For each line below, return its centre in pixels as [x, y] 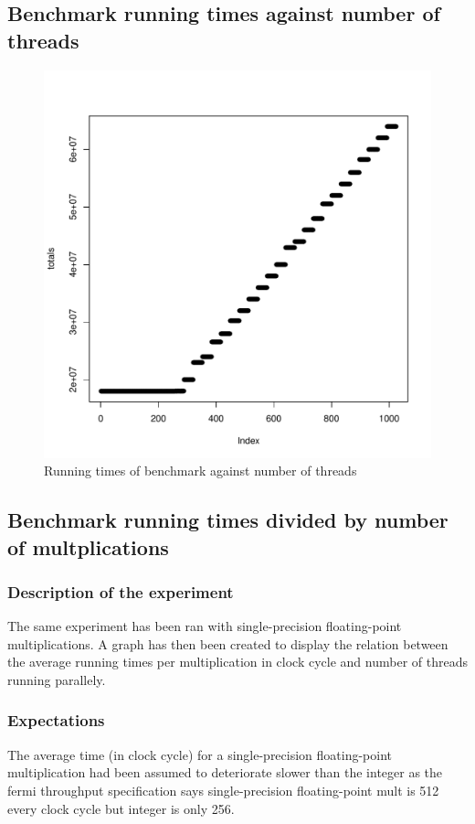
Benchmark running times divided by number [228, 520]
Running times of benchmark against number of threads [201, 471]
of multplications [88, 546]
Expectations [56, 720]
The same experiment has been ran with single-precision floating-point [205, 626]
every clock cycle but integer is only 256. [121, 808]
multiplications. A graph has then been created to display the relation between [228, 643]
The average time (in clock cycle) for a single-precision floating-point [200, 754]
